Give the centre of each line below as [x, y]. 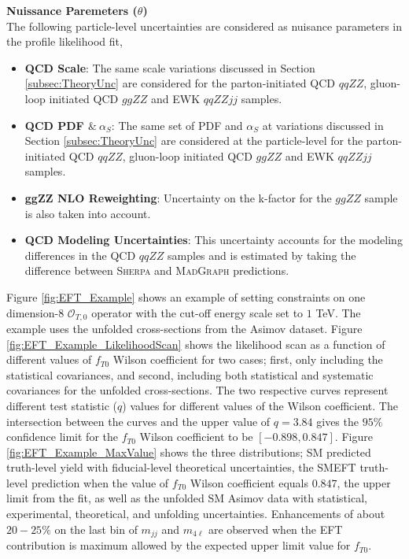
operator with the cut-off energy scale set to [197, 312]
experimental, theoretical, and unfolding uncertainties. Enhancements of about [196, 514]
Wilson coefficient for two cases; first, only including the [248, 359]
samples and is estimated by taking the [262, 255]
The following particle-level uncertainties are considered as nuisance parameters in [204, 26]
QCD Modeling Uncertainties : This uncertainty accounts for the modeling [214, 240]
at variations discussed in [323, 125]
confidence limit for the [62, 437]
